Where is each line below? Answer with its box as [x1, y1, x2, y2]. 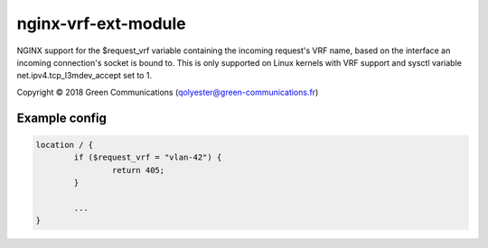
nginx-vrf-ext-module [16, 14, 186, 33]
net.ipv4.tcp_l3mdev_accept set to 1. [16, 70, 153, 81]
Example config [16, 110, 108, 125]
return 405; [111, 165, 165, 175]
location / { [35, 140, 94, 150]
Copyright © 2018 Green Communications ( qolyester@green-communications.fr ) [16, 87, 319, 97]
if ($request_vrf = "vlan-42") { [73, 152, 222, 162]
